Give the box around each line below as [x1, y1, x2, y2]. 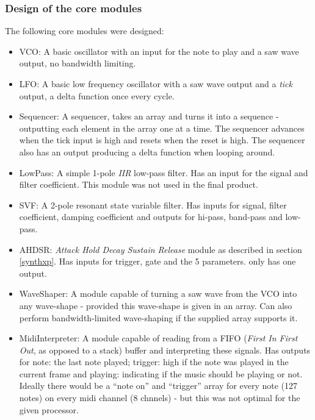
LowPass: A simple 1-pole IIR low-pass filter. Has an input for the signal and [19, 166, 308, 179]
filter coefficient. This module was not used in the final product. [19, 178, 258, 191]
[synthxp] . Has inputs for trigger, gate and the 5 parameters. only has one [19, 255, 296, 268]
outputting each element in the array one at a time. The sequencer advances [19, 121, 305, 134]
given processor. [19, 403, 79, 416]
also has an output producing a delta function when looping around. [19, 145, 275, 158]
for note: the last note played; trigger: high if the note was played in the [19, 355, 289, 368]
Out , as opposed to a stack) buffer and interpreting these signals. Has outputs [19, 343, 311, 356]
